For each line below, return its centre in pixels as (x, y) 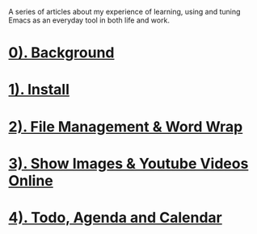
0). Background (61, 53)
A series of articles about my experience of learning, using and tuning (124, 12)
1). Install (39, 90)
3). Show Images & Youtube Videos (128, 163)
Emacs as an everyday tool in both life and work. (89, 20)
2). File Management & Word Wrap (126, 126)
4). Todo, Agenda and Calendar (115, 217)
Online (31, 180)
